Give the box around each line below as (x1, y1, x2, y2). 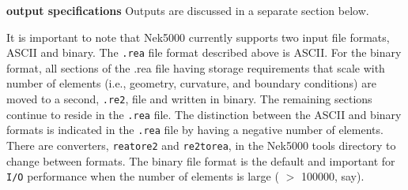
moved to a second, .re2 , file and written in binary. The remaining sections (6, 91, 372, 107)
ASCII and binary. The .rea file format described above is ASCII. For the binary (6, 44, 402, 61)
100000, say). (300, 168, 365, 184)
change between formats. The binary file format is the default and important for (6, 152, 395, 169)
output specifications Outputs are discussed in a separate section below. (6, 2, 369, 18)
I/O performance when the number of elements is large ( (6, 168, 279, 184)
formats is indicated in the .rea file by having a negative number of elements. (6, 121, 383, 138)
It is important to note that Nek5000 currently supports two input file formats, (6, 28, 390, 45)
